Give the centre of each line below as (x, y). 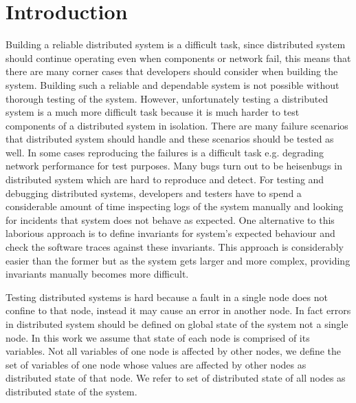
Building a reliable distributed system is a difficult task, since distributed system (176, 44)
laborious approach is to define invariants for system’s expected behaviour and (170, 233)
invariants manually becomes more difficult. (97, 274)
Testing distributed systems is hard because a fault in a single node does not (167, 297)
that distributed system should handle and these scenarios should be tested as (170, 139)
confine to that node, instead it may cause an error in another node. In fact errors (178, 310)
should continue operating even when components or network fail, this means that (178, 58)
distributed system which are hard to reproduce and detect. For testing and (165, 179)
